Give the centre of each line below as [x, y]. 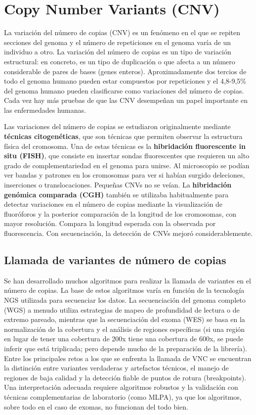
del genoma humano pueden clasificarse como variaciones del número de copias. [124, 90]
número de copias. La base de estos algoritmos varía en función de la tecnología [124, 290]
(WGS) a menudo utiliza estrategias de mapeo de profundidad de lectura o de [122, 309]
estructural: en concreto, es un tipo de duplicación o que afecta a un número [120, 61]
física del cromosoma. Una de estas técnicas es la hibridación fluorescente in [125, 146]
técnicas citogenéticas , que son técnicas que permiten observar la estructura [123, 136]
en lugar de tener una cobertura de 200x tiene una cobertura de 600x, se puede [124, 339]
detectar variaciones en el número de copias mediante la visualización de [113, 204]
